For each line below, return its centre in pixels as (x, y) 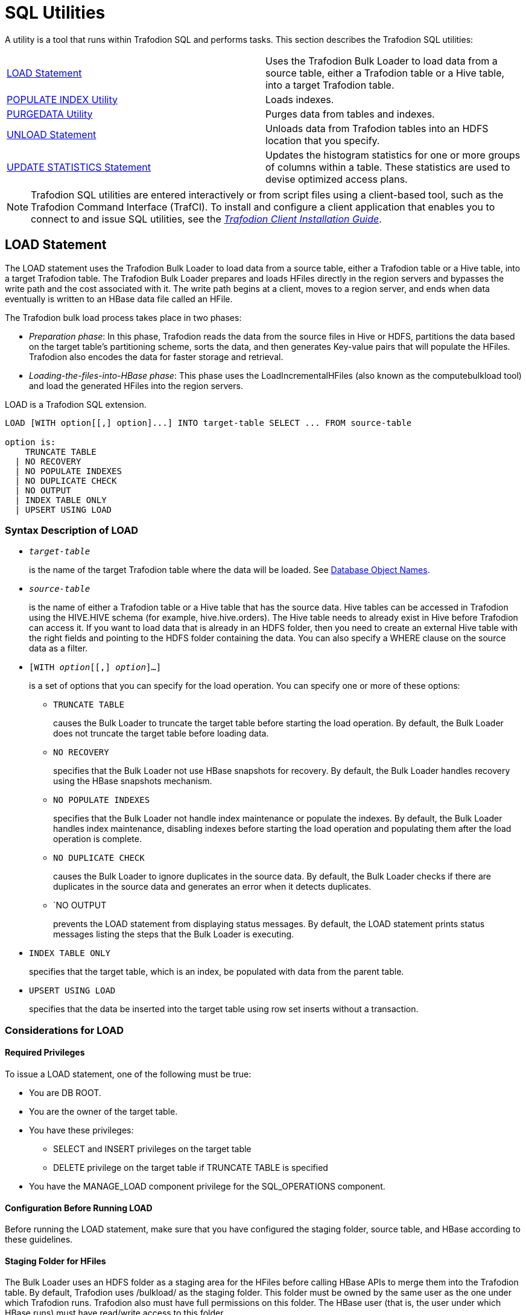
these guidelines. (39, 1240)
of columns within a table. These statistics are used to (388, 167)
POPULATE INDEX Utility (62, 99)
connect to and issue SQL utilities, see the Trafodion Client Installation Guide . (206, 219)
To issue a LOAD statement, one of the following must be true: (128, 1074)
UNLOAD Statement (52, 134)
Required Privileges (45, 1053)
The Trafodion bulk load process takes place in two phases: (123, 317)
